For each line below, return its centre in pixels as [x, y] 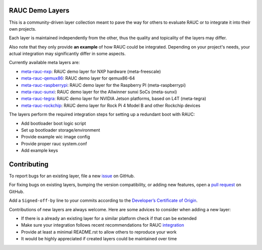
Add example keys [40, 150]
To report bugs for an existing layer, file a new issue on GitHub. [72, 176]
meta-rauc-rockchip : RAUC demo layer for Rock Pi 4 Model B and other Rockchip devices [111, 105]
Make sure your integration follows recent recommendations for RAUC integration [103, 225]
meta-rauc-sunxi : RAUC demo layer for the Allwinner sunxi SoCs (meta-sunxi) [99, 92]
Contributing [29, 164]
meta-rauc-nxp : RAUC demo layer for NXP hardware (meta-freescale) [91, 71]
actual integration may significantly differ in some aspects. [67, 54]
